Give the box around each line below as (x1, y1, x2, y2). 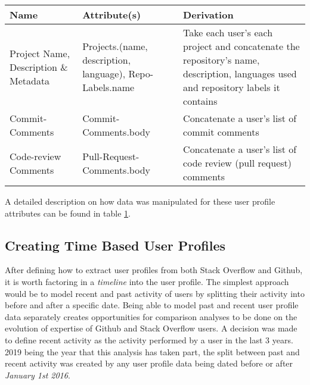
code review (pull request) (183, 156, 292, 170)
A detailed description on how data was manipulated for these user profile (5, 195, 275, 207)
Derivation (183, 8, 234, 21)
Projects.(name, (82, 39, 148, 53)
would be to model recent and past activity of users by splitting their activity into (5, 287, 305, 299)
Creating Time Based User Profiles (5, 236, 225, 254)
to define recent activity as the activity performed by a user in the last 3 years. (5, 333, 293, 346)
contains (183, 94, 218, 108)
